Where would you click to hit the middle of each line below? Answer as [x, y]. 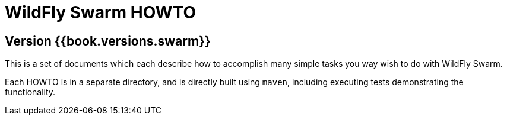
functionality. [30, 92]
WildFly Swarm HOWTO [101, 12]
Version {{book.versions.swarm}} [108, 41]
